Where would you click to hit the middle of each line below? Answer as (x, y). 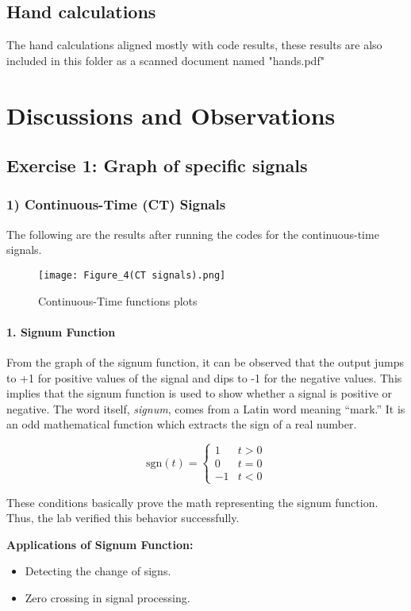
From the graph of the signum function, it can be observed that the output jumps (205, 362)
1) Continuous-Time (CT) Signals (116, 204)
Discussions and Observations (171, 115)
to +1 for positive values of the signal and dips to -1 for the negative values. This (204, 377)
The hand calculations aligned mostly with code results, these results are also (194, 45)
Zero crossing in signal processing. (108, 597)
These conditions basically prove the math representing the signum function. (192, 502)
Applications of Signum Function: (100, 544)
